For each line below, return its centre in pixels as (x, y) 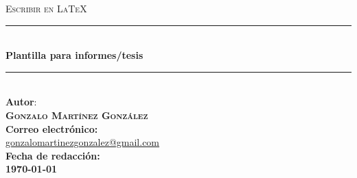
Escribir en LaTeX (46, 8)
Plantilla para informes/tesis (74, 55)
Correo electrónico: (52, 128)
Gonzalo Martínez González (77, 115)
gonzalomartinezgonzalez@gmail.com (83, 142)
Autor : (21, 102)
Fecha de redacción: (53, 155)
